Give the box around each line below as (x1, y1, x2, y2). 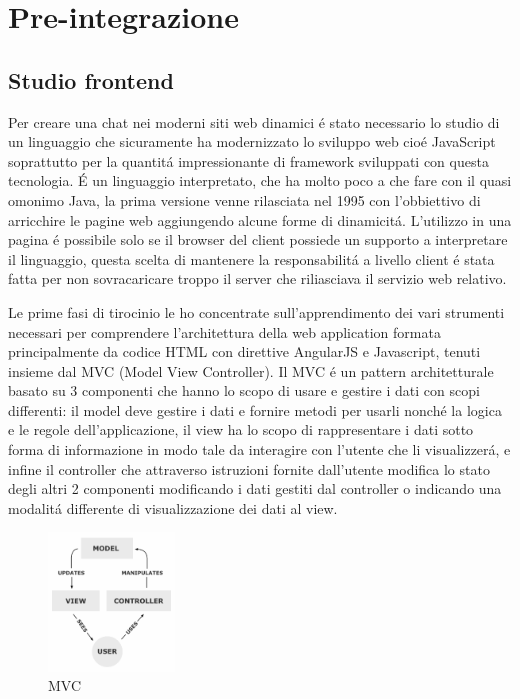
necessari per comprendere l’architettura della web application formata (8, 321, 441, 342)
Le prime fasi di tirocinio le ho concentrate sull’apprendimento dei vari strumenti (8, 301, 505, 322)
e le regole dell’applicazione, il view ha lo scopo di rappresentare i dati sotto (8, 419, 474, 440)
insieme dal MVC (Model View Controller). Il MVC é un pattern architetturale (8, 360, 494, 381)
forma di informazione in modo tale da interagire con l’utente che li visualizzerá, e (8, 439, 511, 460)
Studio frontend (8, 64, 174, 95)
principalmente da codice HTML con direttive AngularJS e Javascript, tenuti (8, 341, 481, 362)
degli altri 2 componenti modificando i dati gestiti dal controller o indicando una (8, 478, 502, 499)
